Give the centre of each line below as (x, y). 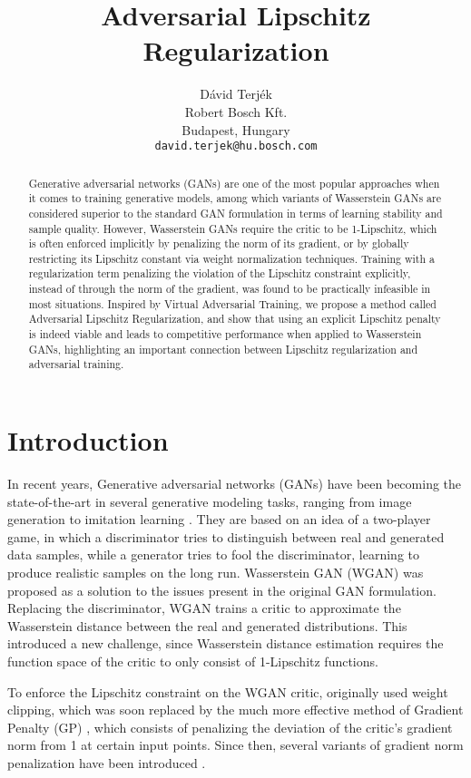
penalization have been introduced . (107, 762)
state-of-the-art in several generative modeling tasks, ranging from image (210, 501)
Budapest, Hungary (236, 129)
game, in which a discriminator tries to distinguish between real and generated (226, 536)
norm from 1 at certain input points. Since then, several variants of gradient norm (235, 745)
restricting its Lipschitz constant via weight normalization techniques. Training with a (231, 258)
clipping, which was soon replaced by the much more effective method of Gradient (235, 710)
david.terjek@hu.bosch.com (236, 146)
